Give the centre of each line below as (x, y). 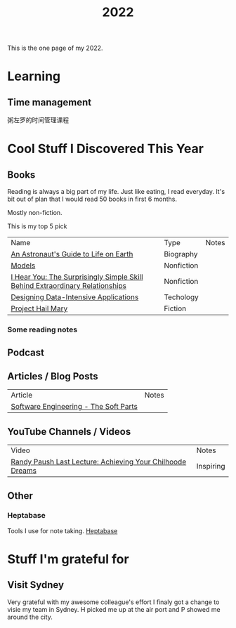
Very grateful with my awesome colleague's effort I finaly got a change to (113, 602)
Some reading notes (42, 329)
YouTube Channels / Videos (69, 432)
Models (23, 266)
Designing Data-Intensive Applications (75, 297)
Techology (181, 297)
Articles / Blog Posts (53, 376)
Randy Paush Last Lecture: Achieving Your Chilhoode (99, 462)
